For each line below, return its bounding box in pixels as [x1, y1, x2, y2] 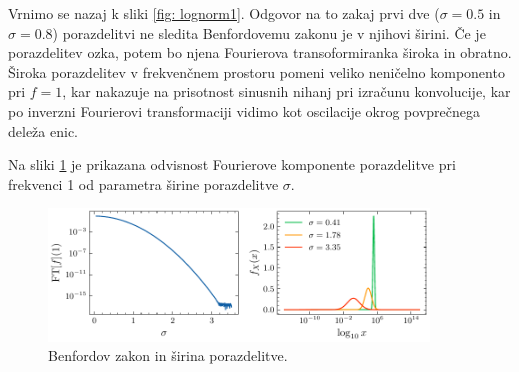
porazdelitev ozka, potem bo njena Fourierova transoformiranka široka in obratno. [8, 42, 512, 63]
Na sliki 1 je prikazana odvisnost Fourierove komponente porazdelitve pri [8, 154, 456, 175]
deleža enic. [8, 120, 78, 141]
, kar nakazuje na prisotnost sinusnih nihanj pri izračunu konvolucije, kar [62, 81, 511, 102]
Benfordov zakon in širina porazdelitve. [48, 345, 288, 366]
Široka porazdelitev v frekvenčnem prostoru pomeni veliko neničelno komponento [8, 61, 505, 82]
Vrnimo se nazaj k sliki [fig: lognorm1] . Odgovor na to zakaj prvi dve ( [8, 3, 440, 23]
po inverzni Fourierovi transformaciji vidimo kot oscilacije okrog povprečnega [8, 100, 480, 121]
